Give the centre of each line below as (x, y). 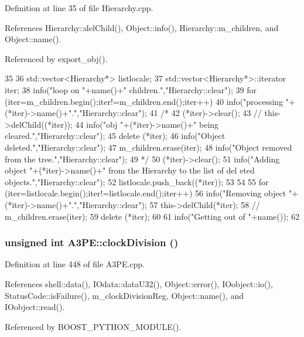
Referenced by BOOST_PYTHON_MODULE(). (93, 326)
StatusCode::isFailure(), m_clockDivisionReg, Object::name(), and (124, 295)
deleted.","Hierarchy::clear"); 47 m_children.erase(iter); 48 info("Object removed (148, 147)
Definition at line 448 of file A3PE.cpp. (75, 264)
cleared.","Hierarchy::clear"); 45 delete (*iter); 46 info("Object (115, 136)
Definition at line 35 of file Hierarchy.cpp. (79, 8)
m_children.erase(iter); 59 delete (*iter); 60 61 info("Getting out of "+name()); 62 (152, 216)
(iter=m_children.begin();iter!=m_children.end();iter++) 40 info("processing (144, 101)
